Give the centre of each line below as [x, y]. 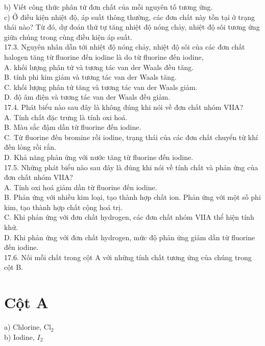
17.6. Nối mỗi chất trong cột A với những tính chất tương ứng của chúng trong [128, 257]
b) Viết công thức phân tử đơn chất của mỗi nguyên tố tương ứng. [109, 7]
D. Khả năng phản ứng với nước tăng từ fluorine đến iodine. [99, 157]
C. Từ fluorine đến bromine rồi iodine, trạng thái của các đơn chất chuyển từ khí [131, 137]
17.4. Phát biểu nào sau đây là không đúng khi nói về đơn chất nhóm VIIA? [124, 107]
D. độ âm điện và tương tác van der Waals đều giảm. [87, 97]
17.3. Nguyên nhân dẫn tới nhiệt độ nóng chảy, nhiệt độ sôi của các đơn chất [125, 47]
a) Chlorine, [23, 327]
